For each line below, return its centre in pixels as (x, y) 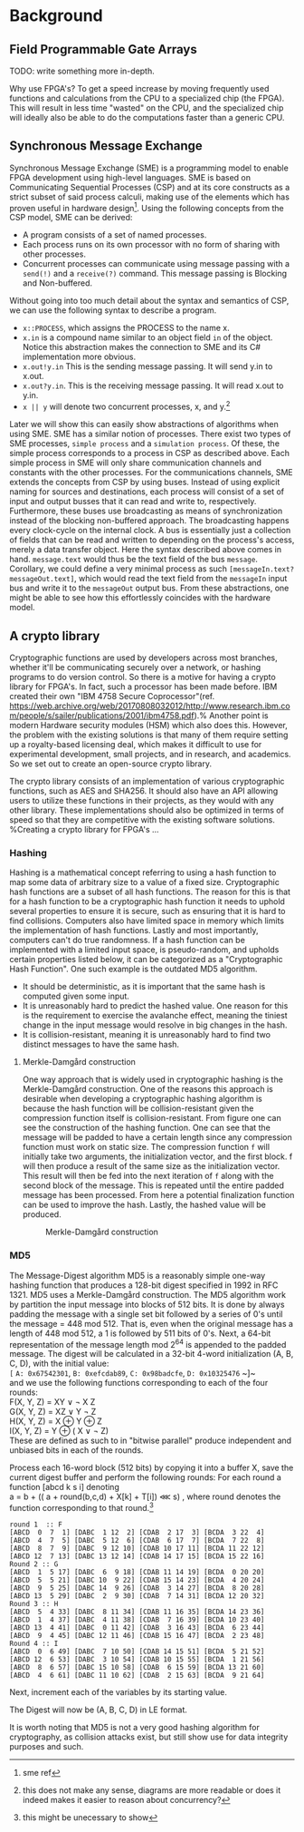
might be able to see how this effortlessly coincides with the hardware (140, 598)
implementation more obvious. (79, 357)
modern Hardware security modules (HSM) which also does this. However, (148, 725)
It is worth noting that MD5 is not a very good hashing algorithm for (134, 1727)
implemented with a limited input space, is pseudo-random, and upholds (144, 950)
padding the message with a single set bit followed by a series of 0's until (146, 1314)
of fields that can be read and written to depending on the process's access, (152, 540)
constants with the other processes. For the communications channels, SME (152, 473)
